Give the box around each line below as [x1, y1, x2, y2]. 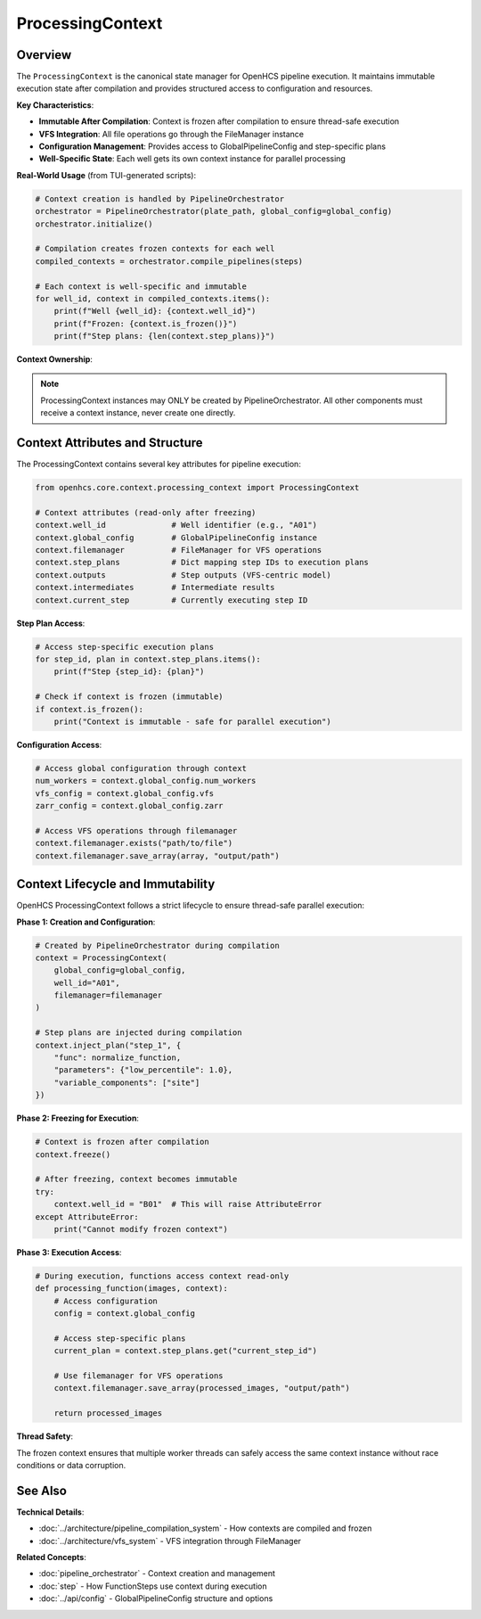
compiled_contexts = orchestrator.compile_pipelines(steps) [35, 256, 304, 267]
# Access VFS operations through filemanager [35, 826, 238, 835]
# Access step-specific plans [53, 1333, 186, 1344]
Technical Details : [16, 1507, 85, 1517]
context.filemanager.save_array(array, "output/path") [35, 851, 280, 860]
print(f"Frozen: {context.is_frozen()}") [53, 318, 238, 329]
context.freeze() [35, 1149, 111, 1159]
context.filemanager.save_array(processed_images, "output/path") [53, 1383, 351, 1393]
